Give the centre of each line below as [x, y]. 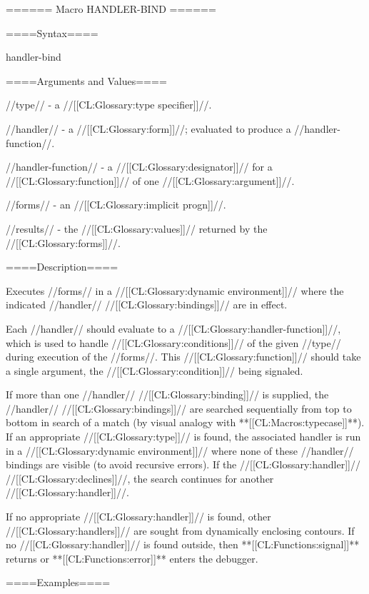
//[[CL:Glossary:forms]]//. [63, 242]
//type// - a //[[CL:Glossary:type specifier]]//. [109, 105]
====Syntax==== [52, 32]
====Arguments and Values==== [86, 80]
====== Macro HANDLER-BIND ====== [111, 9]
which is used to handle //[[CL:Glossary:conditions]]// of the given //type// [173, 342]
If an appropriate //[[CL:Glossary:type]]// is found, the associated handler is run [183, 437]
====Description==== [62, 267]
